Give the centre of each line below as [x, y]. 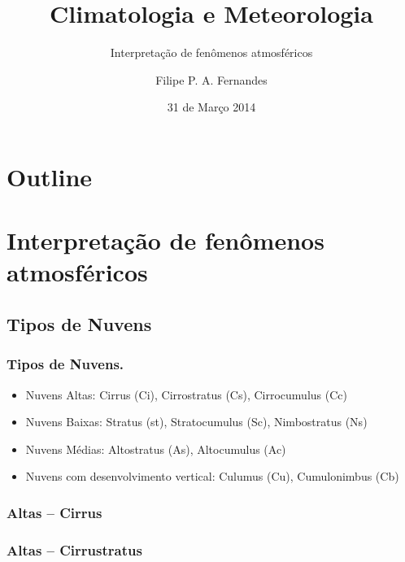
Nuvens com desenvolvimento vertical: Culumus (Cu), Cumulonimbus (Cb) [212, 476]
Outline [50, 176]
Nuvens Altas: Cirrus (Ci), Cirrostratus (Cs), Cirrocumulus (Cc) [186, 394]
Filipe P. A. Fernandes [211, 79]
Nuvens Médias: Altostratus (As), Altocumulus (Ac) [156, 449]
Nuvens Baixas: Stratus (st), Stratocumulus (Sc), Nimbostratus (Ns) [196, 422]
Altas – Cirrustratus [74, 549]
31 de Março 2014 [211, 107]
